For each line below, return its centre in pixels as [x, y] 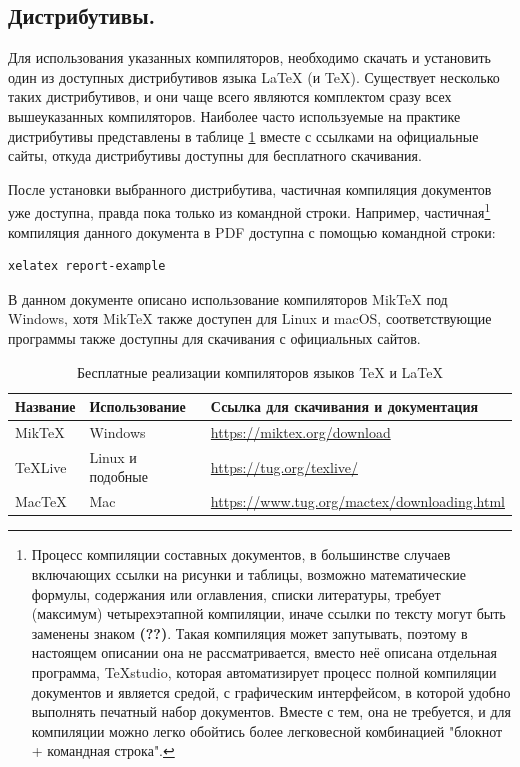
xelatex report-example [87, 266]
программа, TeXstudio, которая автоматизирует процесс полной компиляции [264, 671]
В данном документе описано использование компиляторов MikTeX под [228, 298]
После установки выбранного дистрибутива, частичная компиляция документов [250, 188]
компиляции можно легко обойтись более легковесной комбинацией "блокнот [267, 730]
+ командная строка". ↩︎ [103, 750]
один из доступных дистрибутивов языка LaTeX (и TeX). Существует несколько [254, 76]
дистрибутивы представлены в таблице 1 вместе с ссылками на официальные [243, 135]
